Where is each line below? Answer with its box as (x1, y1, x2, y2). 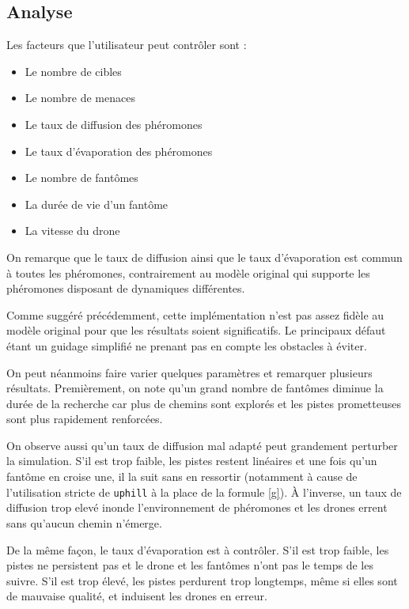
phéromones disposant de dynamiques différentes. (6, 280, 245, 297)
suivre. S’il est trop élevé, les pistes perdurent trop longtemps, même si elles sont (6, 572, 398, 588)
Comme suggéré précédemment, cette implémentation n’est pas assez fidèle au (6, 306, 384, 323)
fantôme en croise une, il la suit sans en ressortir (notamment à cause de (6, 468, 358, 485)
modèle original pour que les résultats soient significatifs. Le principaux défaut (6, 322, 386, 339)
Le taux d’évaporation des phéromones (25, 142, 213, 159)
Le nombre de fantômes (25, 169, 138, 186)
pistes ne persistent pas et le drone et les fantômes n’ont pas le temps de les (6, 557, 373, 573)
